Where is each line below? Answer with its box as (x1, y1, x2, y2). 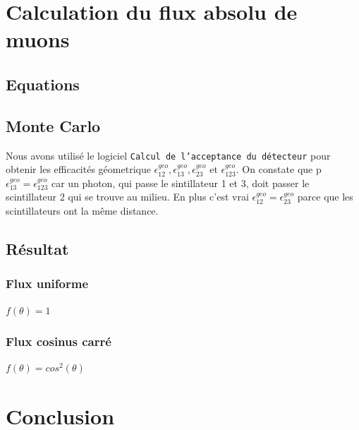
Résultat (6, 237, 69, 259)
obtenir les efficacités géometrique (6, 162, 151, 177)
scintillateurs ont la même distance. (6, 203, 159, 217)
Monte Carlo (6, 114, 101, 136)
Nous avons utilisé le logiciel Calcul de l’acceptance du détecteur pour (6, 148, 331, 162)
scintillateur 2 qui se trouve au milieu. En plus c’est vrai (6, 189, 249, 204)
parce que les (297, 189, 353, 204)
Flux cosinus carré (6, 333, 111, 350)
